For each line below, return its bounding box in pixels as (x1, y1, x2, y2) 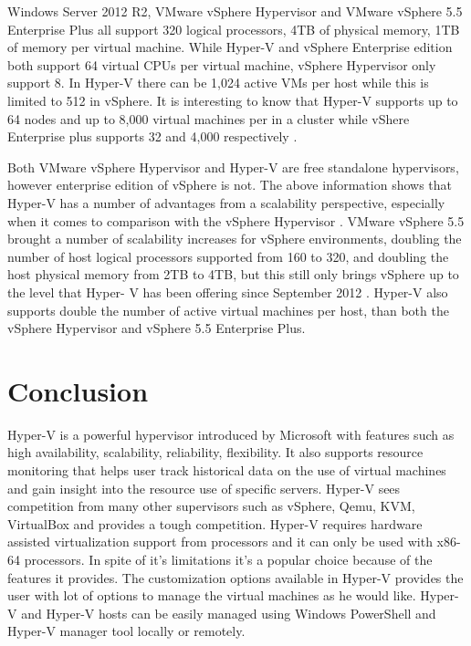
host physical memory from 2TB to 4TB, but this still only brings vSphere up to (7, 265, 459, 284)
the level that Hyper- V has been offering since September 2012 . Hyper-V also (7, 282, 448, 301)
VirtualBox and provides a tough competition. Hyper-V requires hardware (7, 514, 423, 533)
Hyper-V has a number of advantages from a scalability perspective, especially (7, 193, 445, 212)
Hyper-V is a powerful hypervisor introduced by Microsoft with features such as (7, 424, 455, 443)
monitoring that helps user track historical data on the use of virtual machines (7, 461, 446, 479)
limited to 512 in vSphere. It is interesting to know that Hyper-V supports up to (7, 90, 458, 109)
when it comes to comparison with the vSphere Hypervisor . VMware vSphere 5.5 (7, 211, 465, 230)
